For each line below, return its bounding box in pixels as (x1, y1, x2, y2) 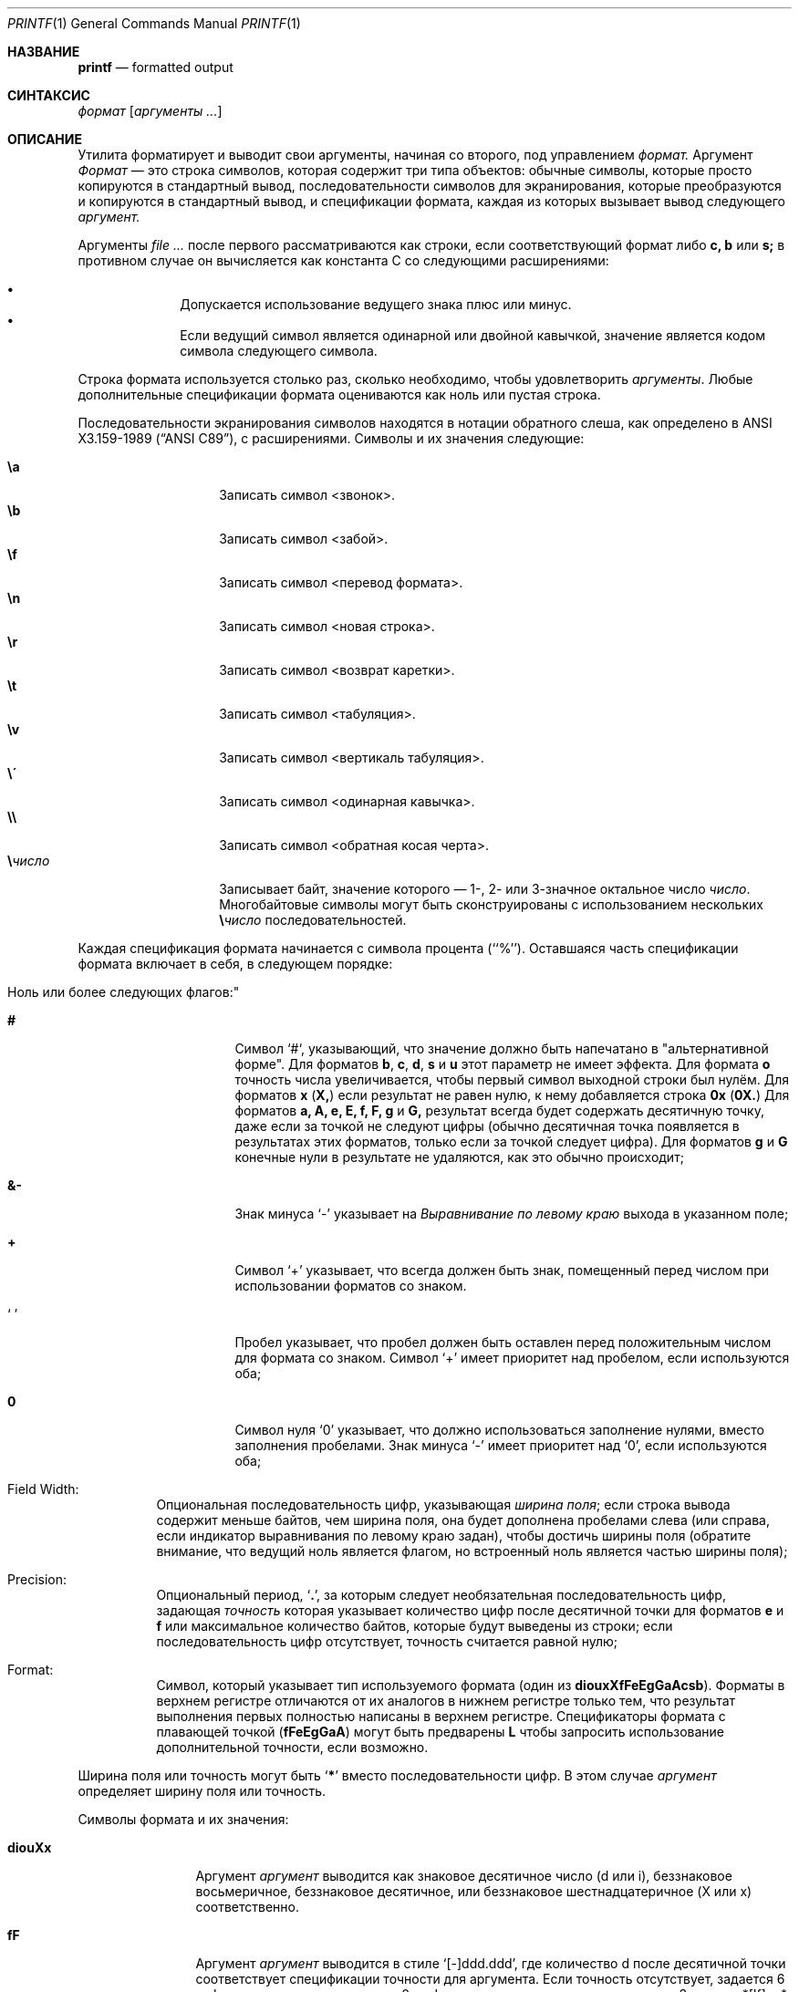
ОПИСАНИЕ (7, 131, 82, 147)
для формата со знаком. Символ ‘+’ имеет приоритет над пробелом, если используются (234, 1350, 790, 1365)
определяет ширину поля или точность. (78, 1783, 326, 1799)
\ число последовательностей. (219, 912, 407, 928)
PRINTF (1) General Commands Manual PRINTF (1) (7, 16, 301, 31)
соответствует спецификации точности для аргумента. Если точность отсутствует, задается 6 (195, 1971, 785, 1987)
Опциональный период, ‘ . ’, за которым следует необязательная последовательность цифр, (156, 1587, 726, 1603)
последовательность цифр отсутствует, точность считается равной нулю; (156, 1634, 617, 1649)
